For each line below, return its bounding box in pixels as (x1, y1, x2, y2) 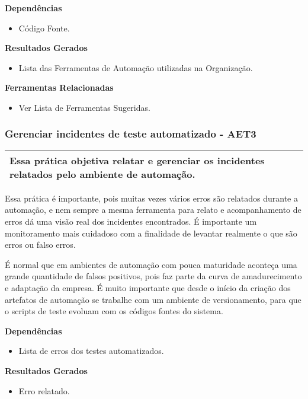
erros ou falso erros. (5, 238, 76, 251)
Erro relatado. (18, 384, 70, 397)
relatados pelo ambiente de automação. (9, 167, 195, 181)
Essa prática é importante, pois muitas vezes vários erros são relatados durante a (5, 191, 298, 204)
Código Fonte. (18, 21, 70, 34)
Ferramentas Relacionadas (5, 81, 114, 94)
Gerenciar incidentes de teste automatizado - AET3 (5, 126, 256, 141)
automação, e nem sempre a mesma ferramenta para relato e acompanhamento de (5, 203, 301, 216)
